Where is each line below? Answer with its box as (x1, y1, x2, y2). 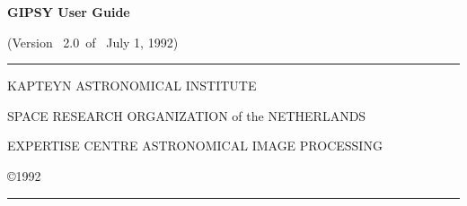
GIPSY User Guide (7, 3, 130, 21)
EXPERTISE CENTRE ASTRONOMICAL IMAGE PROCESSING (7, 136, 383, 155)
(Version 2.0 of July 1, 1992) (7, 32, 179, 51)
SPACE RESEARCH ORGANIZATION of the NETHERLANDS (7, 106, 366, 124)
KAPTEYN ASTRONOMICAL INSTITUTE (7, 76, 257, 95)
